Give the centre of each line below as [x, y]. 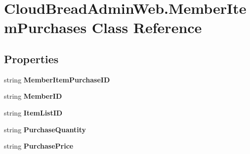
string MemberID [33, 96]
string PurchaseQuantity [45, 129]
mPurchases [45, 27]
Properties [31, 58]
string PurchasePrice [39, 146]
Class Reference [147, 27]
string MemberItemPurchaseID [57, 79]
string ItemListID [33, 112]
